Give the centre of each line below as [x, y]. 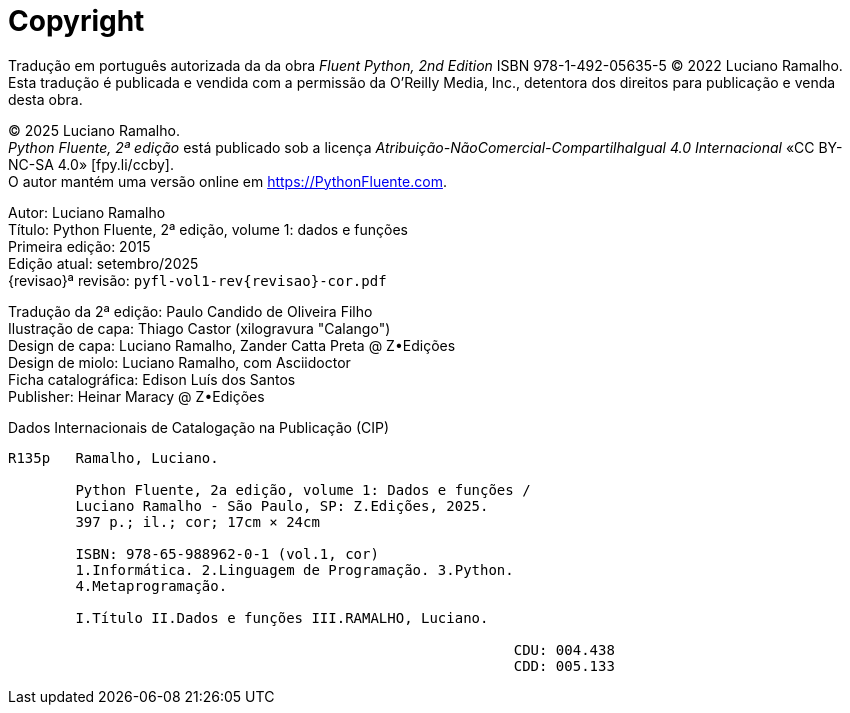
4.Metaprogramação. [151, 585]
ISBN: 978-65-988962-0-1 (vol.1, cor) [227, 553]
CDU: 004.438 [564, 649]
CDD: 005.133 [564, 665]
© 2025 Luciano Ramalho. [94, 130]
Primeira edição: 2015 [79, 246]
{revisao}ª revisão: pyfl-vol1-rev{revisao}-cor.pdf [197, 280]
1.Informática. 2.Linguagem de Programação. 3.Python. [294, 569]
